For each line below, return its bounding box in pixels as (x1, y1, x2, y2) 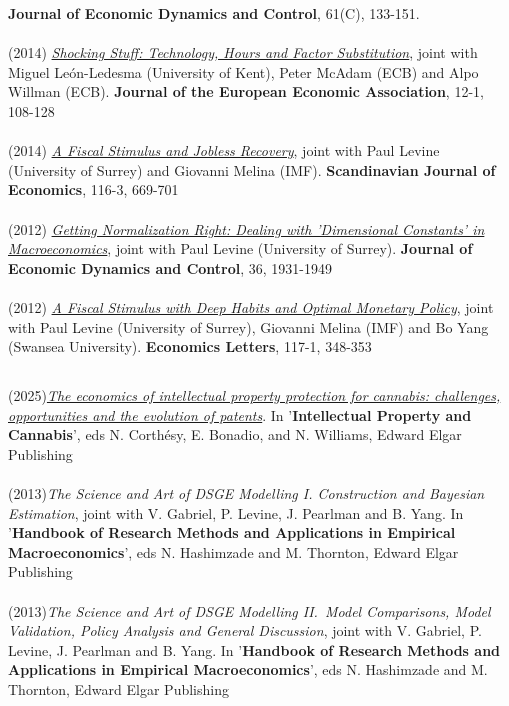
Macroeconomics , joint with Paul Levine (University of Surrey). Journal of (8, 238, 473, 259)
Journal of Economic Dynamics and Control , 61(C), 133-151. (8, 3, 420, 23)
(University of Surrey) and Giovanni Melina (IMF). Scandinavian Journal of (8, 159, 496, 180)
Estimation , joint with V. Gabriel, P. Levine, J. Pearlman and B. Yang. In (8, 502, 464, 523)
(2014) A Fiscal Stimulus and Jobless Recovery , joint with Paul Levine (8, 140, 440, 161)
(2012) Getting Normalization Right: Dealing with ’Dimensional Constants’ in (8, 218, 485, 239)
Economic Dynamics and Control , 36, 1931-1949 (8, 257, 332, 278)
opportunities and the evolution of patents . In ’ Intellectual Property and (8, 404, 472, 425)
